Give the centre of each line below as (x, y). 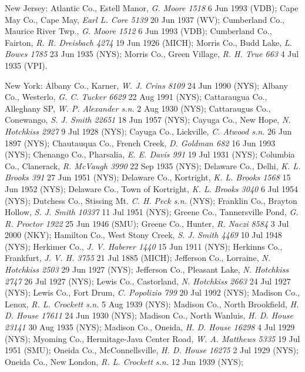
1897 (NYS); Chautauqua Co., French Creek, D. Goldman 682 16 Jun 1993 (140, 143)
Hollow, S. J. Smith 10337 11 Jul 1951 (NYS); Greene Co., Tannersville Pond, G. (152, 212)
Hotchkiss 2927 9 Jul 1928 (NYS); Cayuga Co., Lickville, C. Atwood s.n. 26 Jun (148, 131)
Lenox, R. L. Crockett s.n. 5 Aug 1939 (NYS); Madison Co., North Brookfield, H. (152, 304)
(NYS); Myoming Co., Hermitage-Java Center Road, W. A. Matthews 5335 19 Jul (152, 338)
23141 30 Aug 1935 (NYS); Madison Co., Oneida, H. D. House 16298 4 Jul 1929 (150, 327)
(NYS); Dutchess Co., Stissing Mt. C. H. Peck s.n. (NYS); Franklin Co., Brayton (151, 200)
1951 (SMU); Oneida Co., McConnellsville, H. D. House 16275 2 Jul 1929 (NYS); (152, 350)
